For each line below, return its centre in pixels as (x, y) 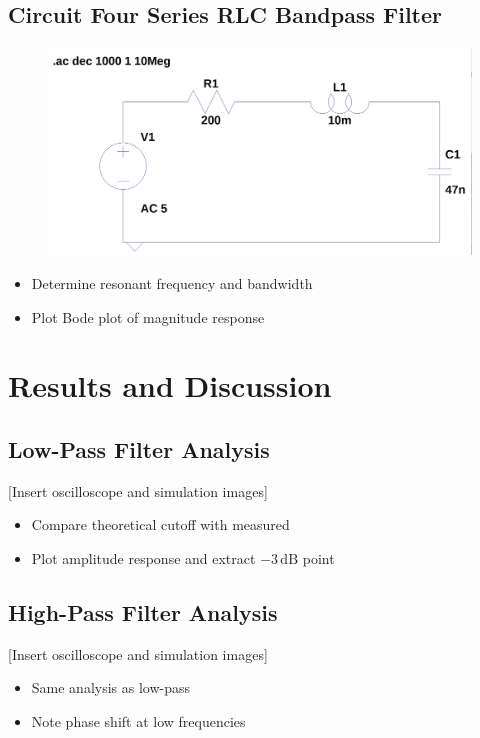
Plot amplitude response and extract (143, 558)
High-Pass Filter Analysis (143, 612)
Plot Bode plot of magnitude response (148, 316)
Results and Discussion (170, 385)
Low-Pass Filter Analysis (139, 449)
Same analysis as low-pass (111, 687)
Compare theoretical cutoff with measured (160, 524)
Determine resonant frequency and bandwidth (172, 283)
